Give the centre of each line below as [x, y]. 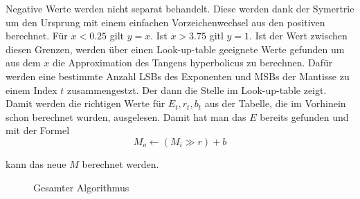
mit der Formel [38, 130]
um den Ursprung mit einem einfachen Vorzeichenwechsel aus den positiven [165, 22]
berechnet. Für [37, 36]
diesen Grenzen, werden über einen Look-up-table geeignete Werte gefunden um [175, 49]
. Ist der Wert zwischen [298, 36]
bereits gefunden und [304, 116]
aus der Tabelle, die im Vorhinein [275, 103]
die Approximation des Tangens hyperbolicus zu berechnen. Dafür [192, 63]
